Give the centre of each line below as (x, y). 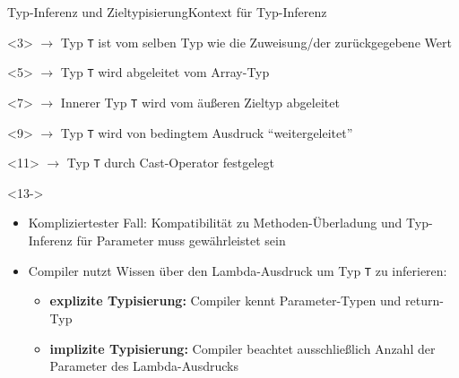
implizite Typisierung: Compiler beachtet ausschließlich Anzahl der (242, 348)
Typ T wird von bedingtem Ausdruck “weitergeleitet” (207, 132)
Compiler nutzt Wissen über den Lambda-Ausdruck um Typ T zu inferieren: (238, 270)
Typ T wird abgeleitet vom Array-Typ (165, 72)
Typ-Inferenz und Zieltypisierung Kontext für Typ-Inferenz (167, 12)
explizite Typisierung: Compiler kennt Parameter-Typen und (225, 301)
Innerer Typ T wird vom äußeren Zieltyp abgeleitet (200, 102)
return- (424, 301)
